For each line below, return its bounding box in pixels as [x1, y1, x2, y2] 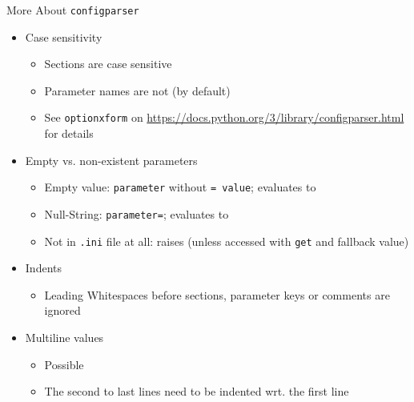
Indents [25, 259, 62, 276]
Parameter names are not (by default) [44, 82, 231, 98]
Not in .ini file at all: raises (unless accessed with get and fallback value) [44, 232, 409, 249]
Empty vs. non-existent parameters [25, 151, 198, 168]
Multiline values [25, 329, 104, 346]
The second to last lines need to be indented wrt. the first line [44, 383, 349, 400]
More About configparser [6, 2, 139, 18]
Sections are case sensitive [44, 55, 172, 72]
